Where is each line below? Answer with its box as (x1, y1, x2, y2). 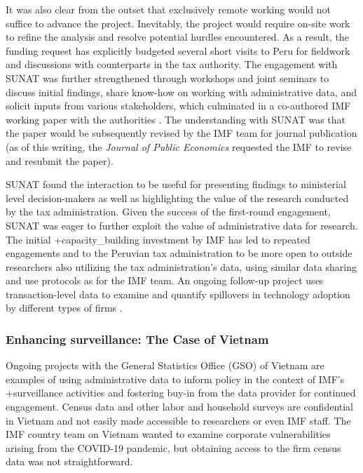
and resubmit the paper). (6, 153, 114, 168)
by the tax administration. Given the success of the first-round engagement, (6, 204, 331, 219)
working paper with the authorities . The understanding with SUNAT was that (6, 112, 345, 126)
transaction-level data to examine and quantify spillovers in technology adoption (6, 286, 350, 301)
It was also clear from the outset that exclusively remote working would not (6, 2, 331, 16)
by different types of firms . (6, 300, 123, 315)
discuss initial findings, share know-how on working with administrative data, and (6, 84, 357, 99)
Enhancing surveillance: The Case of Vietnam (6, 330, 269, 347)
